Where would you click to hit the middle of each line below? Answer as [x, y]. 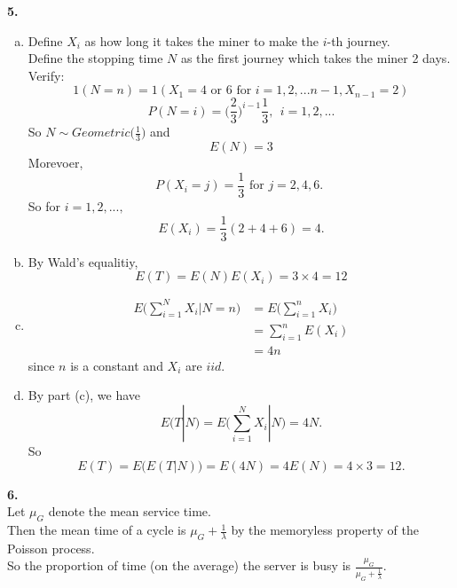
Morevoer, [55, 163]
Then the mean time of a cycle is [97, 530]
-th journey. [359, 40]
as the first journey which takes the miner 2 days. [315, 58]
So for [44, 205]
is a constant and [117, 365]
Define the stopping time [95, 58]
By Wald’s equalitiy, [83, 261]
